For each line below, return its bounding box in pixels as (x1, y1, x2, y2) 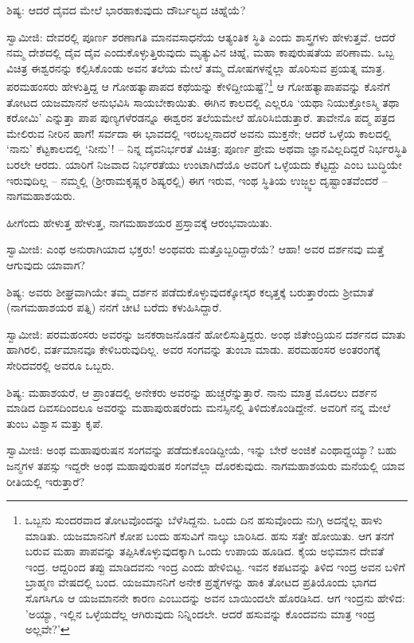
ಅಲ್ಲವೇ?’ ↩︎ (25, 621, 70, 637)
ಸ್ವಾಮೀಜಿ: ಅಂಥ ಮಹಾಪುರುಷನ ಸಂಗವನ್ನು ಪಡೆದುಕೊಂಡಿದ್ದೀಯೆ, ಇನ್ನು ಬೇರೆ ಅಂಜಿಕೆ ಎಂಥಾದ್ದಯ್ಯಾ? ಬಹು (6, 441, 397, 458)
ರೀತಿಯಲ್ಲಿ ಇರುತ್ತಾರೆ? (6, 472, 85, 489)
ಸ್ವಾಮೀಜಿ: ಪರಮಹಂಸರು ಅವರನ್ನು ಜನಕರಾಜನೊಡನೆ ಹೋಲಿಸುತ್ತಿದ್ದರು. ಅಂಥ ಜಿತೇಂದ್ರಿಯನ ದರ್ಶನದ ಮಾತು (6, 325, 406, 342)
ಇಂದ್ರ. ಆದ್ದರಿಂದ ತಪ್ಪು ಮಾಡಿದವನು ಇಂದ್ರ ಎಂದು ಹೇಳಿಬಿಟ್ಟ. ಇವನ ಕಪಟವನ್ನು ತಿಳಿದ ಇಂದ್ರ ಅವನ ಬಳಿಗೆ (25, 558, 405, 574)
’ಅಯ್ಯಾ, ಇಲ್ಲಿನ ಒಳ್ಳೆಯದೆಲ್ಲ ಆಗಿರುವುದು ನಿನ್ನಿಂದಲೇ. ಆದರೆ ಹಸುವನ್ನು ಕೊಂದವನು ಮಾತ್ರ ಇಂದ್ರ (25, 605, 376, 621)
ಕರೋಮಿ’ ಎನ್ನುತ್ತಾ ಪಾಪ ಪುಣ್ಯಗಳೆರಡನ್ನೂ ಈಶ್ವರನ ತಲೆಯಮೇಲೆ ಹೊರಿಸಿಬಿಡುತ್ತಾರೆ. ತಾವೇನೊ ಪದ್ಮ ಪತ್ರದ (6, 109, 395, 126)
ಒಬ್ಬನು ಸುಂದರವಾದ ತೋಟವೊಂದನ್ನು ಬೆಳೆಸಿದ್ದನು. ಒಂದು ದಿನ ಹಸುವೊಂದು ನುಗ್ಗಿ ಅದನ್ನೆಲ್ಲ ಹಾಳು (25, 512, 383, 528)
